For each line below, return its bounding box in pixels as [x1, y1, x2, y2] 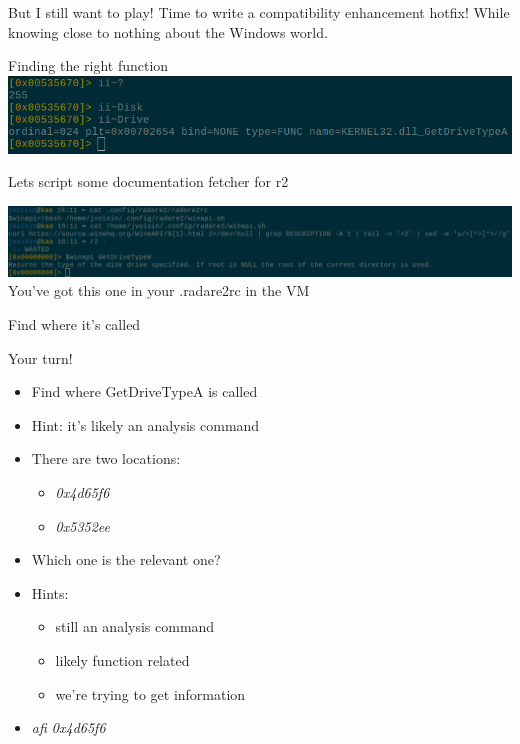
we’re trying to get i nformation [55, 683, 246, 704]
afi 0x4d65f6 [31, 717, 106, 738]
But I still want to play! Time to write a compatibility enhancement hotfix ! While [8, 2, 510, 22]
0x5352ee [55, 515, 111, 536]
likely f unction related [55, 649, 190, 670]
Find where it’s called [8, 314, 141, 335]
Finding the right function [8, 55, 169, 76]
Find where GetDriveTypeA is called [31, 381, 258, 402]
